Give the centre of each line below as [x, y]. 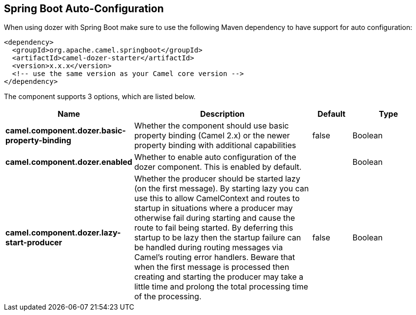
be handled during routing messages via [208, 248]
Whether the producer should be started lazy [217, 179]
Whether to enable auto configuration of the [215, 157]
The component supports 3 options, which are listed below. [100, 97]
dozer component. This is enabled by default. [218, 167]
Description [222, 114]
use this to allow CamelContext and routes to [217, 198]
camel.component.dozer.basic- [66, 131]
